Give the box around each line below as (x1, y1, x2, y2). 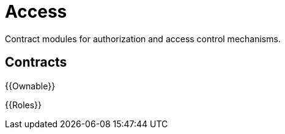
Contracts (5, 54, 67, 70)
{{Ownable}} (5, 80, 56, 91)
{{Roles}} (5, 99, 42, 110)
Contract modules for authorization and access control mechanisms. (5, 33, 281, 44)
